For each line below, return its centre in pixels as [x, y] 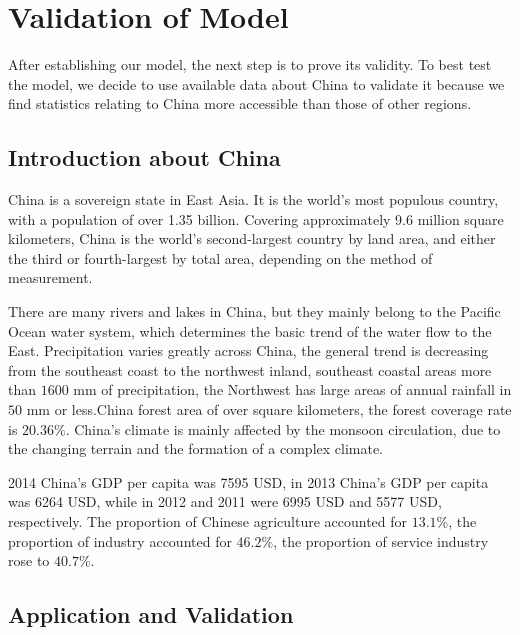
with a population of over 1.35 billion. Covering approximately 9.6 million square [256, 218]
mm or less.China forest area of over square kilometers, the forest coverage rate [269, 409]
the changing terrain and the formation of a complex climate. [196, 448]
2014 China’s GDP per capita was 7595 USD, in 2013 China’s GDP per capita [248, 481]
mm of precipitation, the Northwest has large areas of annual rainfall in [292, 389]
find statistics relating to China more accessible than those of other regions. [240, 103]
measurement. [50, 277]
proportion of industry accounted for [120, 540]
